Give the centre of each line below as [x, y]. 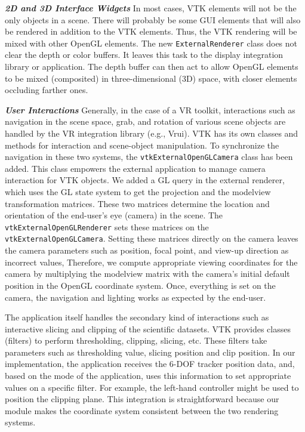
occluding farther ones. [47, 90]
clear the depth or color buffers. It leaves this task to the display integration [144, 55]
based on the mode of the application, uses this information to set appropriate [148, 376]
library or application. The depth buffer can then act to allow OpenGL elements [152, 67]
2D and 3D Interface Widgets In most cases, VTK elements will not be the [151, 8]
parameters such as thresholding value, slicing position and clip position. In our [150, 352]
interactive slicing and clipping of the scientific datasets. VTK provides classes [148, 328]
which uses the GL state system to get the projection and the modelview [138, 192]
